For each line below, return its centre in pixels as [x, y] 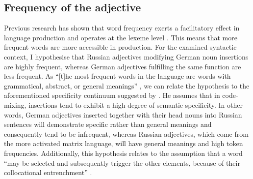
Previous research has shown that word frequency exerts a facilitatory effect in [122, 28]
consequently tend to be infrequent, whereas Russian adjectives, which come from [126, 134]
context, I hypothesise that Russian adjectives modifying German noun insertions [126, 56]
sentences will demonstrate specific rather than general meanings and [108, 124]
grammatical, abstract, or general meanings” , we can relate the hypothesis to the [127, 85]
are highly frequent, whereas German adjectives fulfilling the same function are [123, 66]
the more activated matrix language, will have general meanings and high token [124, 143]
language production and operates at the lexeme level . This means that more [121, 37]
